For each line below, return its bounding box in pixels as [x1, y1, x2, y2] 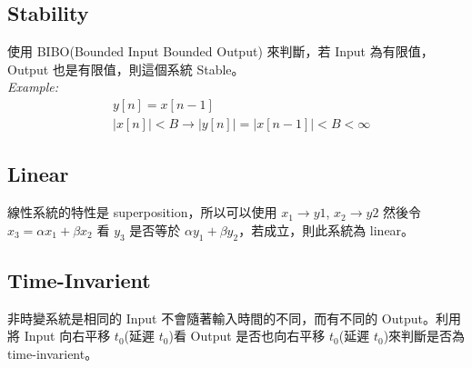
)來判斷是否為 [383, 326, 466, 345]
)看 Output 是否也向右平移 [168, 326, 326, 345]
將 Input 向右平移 [7, 326, 111, 345]
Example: [7, 77, 59, 96]
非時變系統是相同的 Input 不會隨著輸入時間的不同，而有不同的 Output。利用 [7, 308, 461, 327]
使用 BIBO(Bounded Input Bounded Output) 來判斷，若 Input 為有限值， [7, 42, 434, 61]
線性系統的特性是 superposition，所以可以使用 [7, 203, 277, 222]
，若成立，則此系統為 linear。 [238, 220, 415, 239]
